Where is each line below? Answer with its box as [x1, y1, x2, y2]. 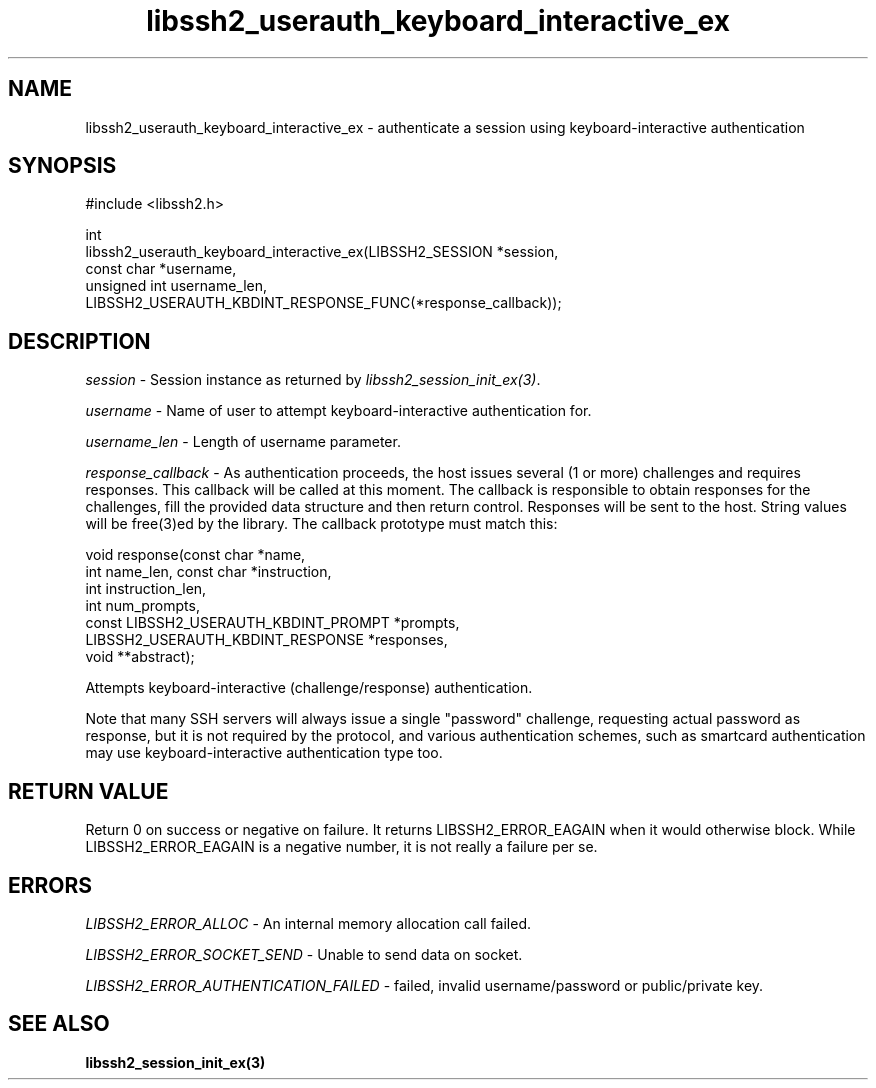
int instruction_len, [85, 580, 207, 598]
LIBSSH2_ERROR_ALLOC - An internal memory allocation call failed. [85, 914, 532, 932]
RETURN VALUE [8, 778, 169, 804]
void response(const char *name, [85, 546, 306, 564]
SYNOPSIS [8, 153, 117, 179]
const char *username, [85, 260, 237, 278]
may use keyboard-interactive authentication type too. [85, 744, 443, 762]
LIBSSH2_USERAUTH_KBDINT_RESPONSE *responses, [85, 631, 448, 649]
